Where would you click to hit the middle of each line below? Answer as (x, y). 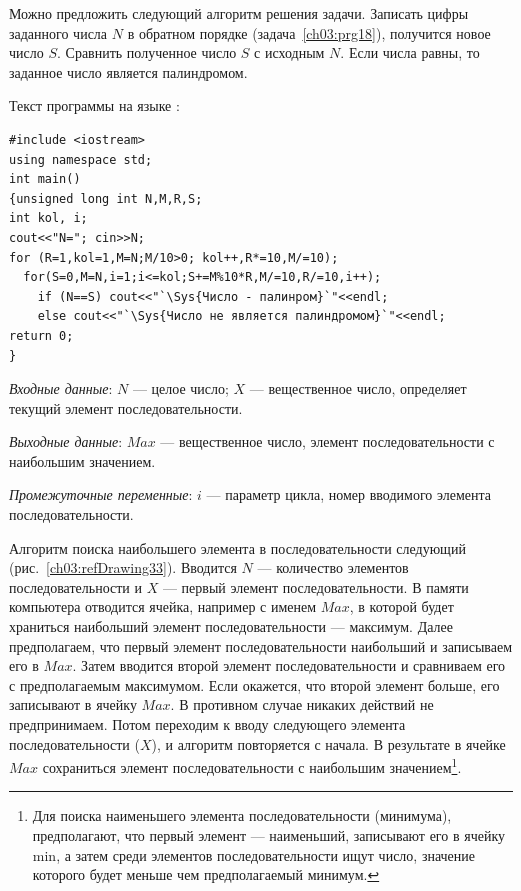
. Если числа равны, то (410, 52)
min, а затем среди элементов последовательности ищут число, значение (254, 854)
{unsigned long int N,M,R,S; (106, 198)
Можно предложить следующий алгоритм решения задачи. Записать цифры (239, 13)
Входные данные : (61, 388)
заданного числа (58, 32)
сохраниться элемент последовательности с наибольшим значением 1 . (252, 765)
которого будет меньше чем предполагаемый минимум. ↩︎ (206, 874)
